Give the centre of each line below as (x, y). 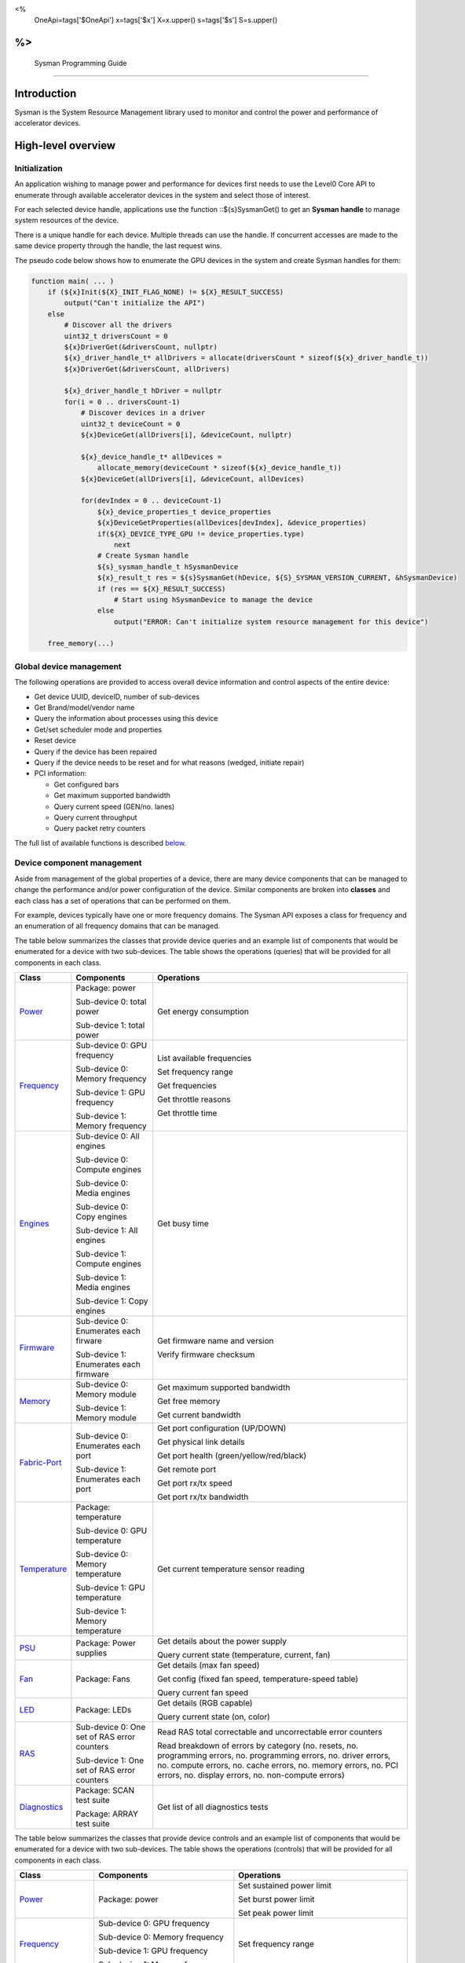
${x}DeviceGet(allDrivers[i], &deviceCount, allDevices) (192, 479)
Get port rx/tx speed (195, 1482)
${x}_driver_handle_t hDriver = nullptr (143, 391)
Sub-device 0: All (108, 1136)
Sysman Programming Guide (81, 63)
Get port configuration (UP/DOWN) (222, 1427)
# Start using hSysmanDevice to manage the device (214, 600)
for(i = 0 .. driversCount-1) (122, 402)
